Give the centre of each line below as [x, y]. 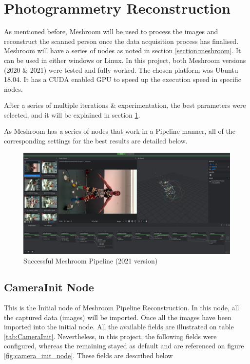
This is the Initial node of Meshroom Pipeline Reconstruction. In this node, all [122, 308]
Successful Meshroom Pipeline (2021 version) [91, 261]
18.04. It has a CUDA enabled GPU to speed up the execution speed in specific [123, 79]
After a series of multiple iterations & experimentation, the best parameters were [125, 105]
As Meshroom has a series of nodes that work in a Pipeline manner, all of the [120, 131]
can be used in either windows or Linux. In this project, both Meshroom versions [125, 60]
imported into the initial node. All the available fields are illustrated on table [119, 327]
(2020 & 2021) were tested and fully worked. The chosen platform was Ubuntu [121, 70]
